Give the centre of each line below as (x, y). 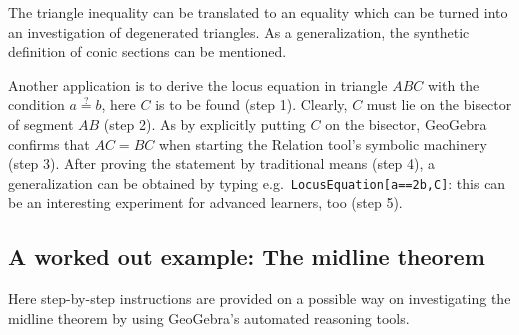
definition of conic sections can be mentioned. (147, 51)
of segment (41, 123)
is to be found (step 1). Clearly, (251, 104)
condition (36, 104)
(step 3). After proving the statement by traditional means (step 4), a (222, 163)
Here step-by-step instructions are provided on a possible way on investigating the (259, 298)
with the (453, 84)
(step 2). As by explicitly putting (204, 123)
